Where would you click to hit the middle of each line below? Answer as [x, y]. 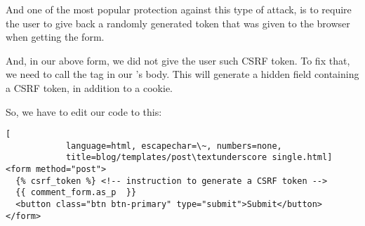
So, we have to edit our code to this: [84, 111]
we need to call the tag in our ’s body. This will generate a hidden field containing [182, 74]
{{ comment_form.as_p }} [76, 193]
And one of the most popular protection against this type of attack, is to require [179, 9]
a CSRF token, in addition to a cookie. [89, 87]
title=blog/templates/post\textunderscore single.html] [199, 158]
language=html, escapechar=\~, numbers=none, [174, 146]
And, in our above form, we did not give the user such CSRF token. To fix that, [178, 60]
